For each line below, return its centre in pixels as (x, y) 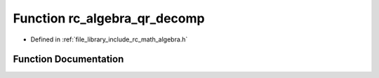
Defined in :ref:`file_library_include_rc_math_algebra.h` (109, 39)
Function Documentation (68, 59)
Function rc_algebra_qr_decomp (109, 18)
